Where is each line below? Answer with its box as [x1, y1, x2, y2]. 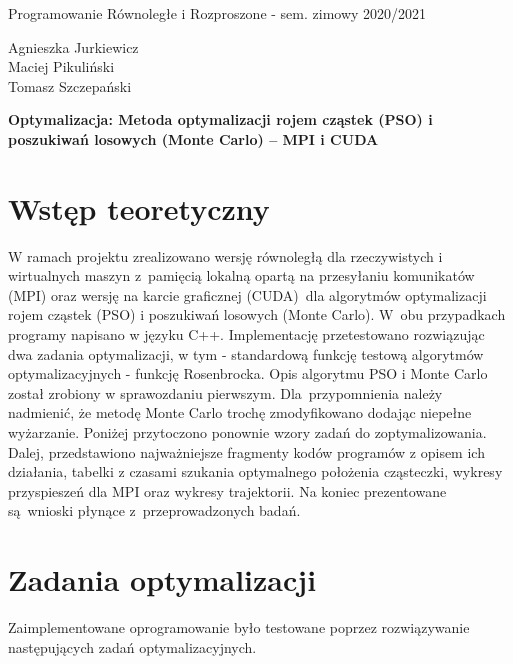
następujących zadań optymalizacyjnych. [8, 636, 257, 657]
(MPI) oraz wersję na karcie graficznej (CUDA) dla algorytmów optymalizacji [8, 284, 487, 305]
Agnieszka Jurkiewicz [8, 36, 139, 57]
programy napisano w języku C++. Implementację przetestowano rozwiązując [8, 324, 485, 345]
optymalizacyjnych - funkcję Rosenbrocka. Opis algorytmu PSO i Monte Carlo [8, 363, 488, 384]
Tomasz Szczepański [8, 75, 132, 96]
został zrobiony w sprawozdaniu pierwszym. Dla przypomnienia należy [8, 382, 443, 403]
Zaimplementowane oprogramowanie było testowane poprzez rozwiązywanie [8, 617, 470, 638]
